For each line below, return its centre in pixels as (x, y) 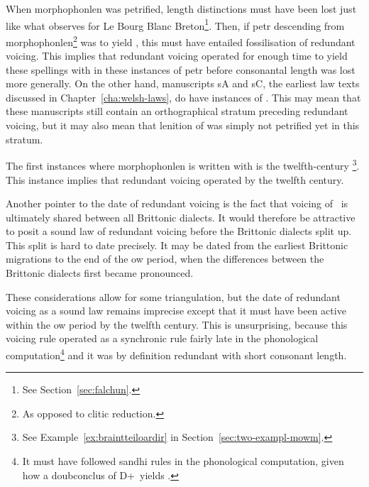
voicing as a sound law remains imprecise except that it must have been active (176, 311)
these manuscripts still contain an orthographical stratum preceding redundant (177, 111)
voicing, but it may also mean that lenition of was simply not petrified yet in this (183, 125)
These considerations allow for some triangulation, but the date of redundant (173, 296)
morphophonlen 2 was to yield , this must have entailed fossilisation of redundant (181, 40)
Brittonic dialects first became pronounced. (100, 273)
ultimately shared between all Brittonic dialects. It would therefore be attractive (181, 217)
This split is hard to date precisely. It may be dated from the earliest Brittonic (177, 245)
